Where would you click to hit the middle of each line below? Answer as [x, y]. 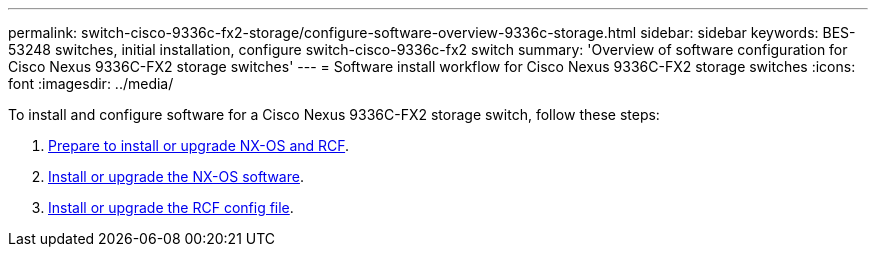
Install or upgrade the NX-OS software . [176, 176]
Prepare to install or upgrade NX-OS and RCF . [199, 145]
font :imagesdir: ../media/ [91, 83]
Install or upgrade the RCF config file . [171, 207]
